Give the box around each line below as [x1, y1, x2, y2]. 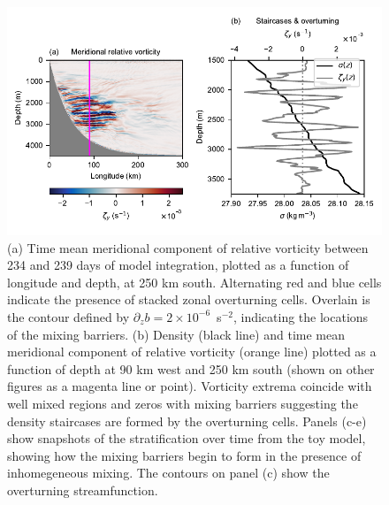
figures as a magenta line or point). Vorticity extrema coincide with [7, 377, 372, 395]
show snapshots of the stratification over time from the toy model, [7, 429, 366, 448]
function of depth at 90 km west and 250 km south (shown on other [7, 359, 375, 378]
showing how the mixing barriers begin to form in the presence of [7, 446, 362, 464]
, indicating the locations [233, 307, 369, 325]
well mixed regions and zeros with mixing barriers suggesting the [7, 394, 358, 412]
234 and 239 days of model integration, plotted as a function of [7, 256, 349, 274]
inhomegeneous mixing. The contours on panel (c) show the [7, 463, 330, 482]
